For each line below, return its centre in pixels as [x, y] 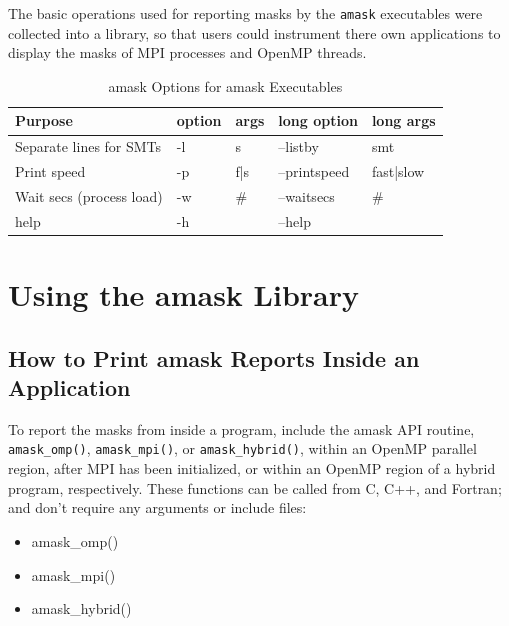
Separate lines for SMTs [88, 146]
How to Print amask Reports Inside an [214, 357]
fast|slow [398, 171]
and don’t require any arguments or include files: [157, 507]
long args [403, 120]
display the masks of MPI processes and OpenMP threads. [187, 52]
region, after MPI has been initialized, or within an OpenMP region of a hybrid [252, 468]
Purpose [44, 120]
